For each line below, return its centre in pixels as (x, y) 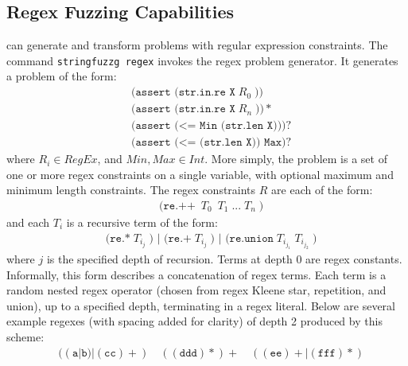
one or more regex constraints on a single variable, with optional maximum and (200, 174)
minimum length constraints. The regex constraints (131, 190)
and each (28, 222)
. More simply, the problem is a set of (296, 159)
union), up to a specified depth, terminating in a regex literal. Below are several (201, 305)
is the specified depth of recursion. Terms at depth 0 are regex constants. (224, 259)
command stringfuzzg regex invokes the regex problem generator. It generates (202, 60)
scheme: (25, 337)
